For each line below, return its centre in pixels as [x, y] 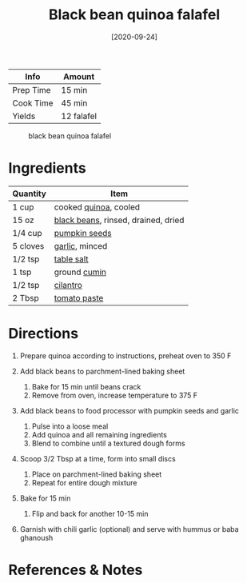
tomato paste [79, 297]
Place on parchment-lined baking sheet [97, 474]
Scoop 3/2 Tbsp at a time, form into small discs [98, 458]
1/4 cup [27, 233]
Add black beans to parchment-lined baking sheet [102, 371]
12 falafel [79, 116]
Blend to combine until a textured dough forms [108, 443]
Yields [24, 116]
